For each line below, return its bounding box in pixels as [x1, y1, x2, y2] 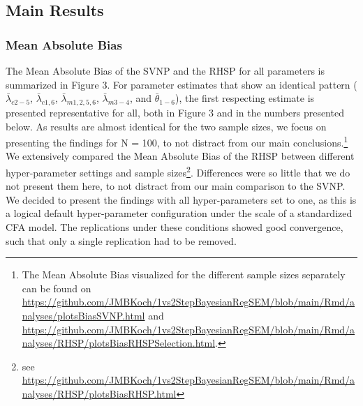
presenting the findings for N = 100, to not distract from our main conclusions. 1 [6, 133, 348, 149]
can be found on [22, 280, 91, 295]
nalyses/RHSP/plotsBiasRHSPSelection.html [22, 336, 216, 350]
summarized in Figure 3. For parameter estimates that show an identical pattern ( [6, 77, 357, 91]
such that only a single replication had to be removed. [6, 233, 237, 248]
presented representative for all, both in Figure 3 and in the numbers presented [6, 105, 344, 119]
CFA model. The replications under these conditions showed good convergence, [6, 220, 343, 234]
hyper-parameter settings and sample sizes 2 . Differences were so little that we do [6, 163, 350, 179]
